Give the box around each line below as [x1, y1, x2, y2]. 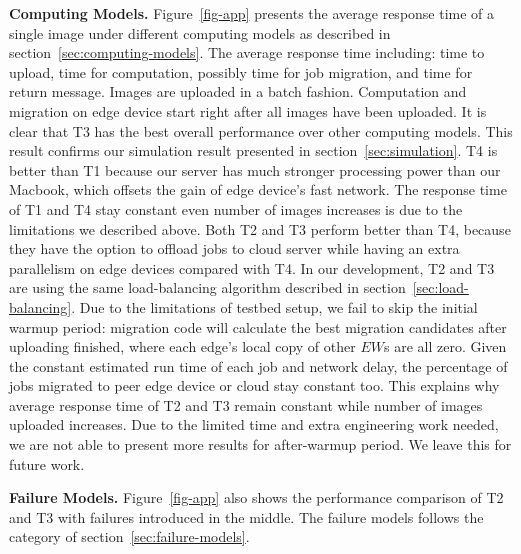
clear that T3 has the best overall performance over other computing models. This [9, 120, 513, 141]
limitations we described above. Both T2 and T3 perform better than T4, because [9, 218, 511, 239]
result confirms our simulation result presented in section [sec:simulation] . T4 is [9, 140, 498, 161]
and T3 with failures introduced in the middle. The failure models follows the [9, 506, 484, 527]
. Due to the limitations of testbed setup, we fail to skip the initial [71, 296, 478, 317]
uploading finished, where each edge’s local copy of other [9, 336, 356, 357]
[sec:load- [412, 277, 469, 298]
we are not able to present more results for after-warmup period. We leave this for [9, 434, 512, 455]
